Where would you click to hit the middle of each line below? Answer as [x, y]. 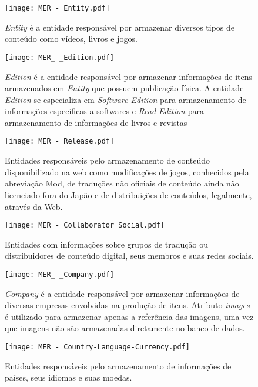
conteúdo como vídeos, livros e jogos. [71, 39]
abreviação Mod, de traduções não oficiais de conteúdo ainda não [122, 183]
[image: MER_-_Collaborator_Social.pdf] [85, 226]
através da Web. [34, 206]
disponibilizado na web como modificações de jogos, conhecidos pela [127, 171]
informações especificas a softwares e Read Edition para [104, 111]
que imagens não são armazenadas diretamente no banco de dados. [125, 328]
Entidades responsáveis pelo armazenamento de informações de [118, 366]
